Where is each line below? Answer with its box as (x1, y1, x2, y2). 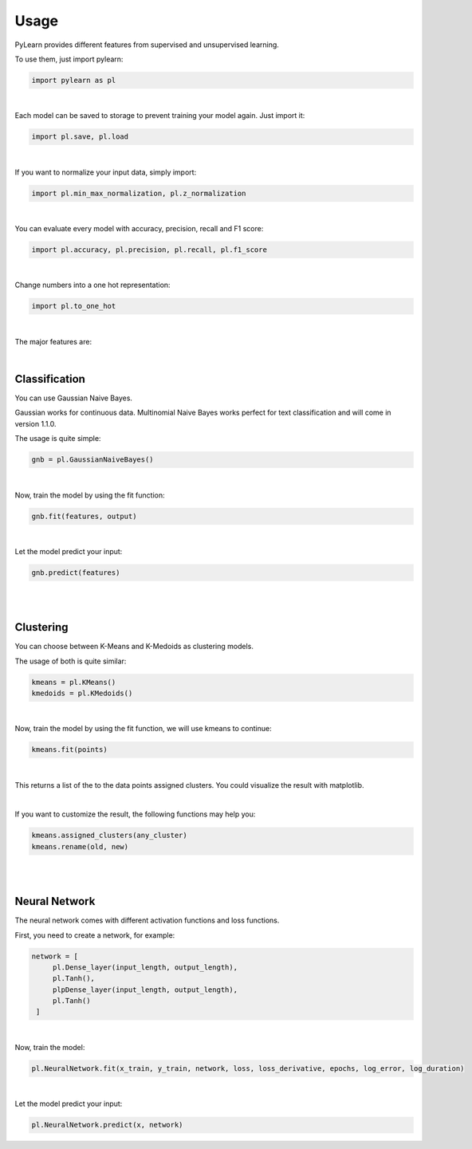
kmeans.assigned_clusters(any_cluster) (31, 831, 187, 840)
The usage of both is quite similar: (14, 656, 127, 666)
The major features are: (14, 336, 92, 346)
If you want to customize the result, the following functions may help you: (14, 809, 256, 819)
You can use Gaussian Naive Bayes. (14, 393, 133, 403)
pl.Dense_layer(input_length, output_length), (52, 962, 238, 972)
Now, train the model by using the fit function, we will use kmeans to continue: (14, 724, 272, 734)
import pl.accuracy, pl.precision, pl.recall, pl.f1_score (31, 246, 267, 254)
